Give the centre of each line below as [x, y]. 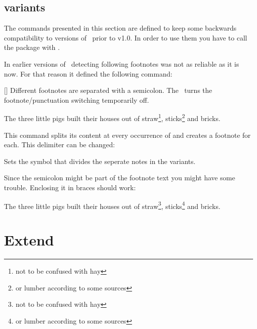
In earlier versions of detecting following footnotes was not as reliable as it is [122, 63]
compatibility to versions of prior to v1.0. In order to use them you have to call [126, 37]
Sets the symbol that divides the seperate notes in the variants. [100, 161]
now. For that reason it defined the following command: [88, 73]
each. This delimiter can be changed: [60, 144]
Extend [29, 240]
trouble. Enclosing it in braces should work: [70, 187]
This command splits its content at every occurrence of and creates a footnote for [128, 135]
